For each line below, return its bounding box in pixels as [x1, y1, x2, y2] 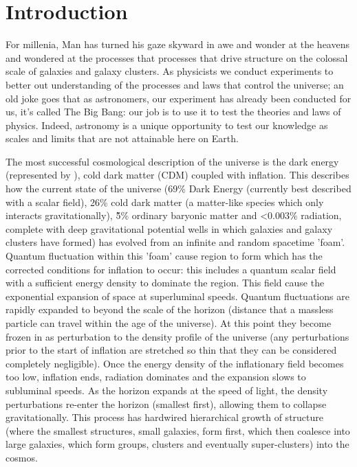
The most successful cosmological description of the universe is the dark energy [6, 154, 339, 168]
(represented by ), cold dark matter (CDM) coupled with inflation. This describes [6, 168, 349, 182]
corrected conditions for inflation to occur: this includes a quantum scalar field [6, 262, 336, 276]
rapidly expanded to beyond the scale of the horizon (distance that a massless [6, 302, 334, 317]
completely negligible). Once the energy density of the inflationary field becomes [6, 356, 344, 370]
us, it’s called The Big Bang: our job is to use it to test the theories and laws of [6, 104, 341, 119]
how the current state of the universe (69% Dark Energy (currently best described [6, 181, 351, 196]
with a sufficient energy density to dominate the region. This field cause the [6, 275, 325, 290]
